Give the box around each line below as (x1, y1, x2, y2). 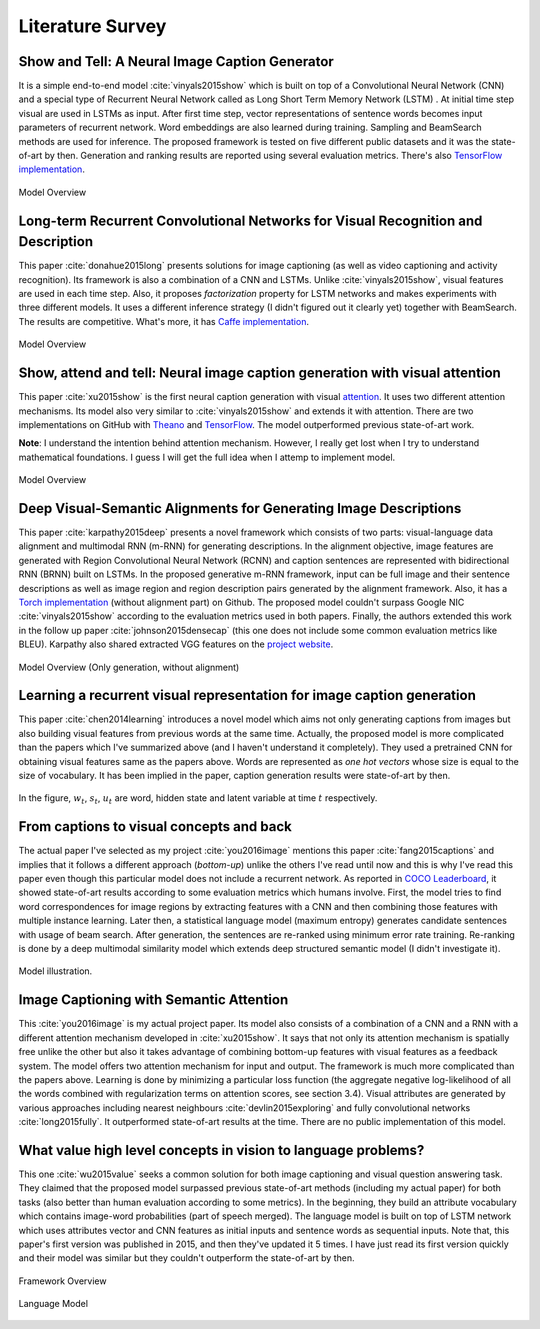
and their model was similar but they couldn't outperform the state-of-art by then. (18, 1252, 355, 1264)
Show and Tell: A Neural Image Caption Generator (18, 53, 334, 70)
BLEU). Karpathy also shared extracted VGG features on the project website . (18, 638, 334, 650)
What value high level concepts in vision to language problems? (18, 1141, 425, 1159)
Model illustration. (18, 965, 93, 977)
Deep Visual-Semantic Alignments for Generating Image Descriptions (18, 500, 462, 517)
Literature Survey (18, 15, 167, 37)
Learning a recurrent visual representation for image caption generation (18, 687, 477, 704)
